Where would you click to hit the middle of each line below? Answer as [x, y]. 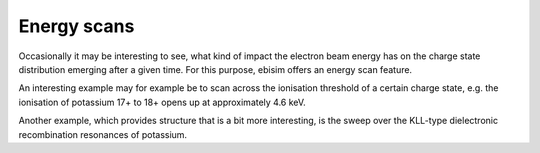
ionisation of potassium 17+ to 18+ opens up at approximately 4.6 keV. [162, 102]
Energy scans [76, 26]
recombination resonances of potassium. [103, 134]
